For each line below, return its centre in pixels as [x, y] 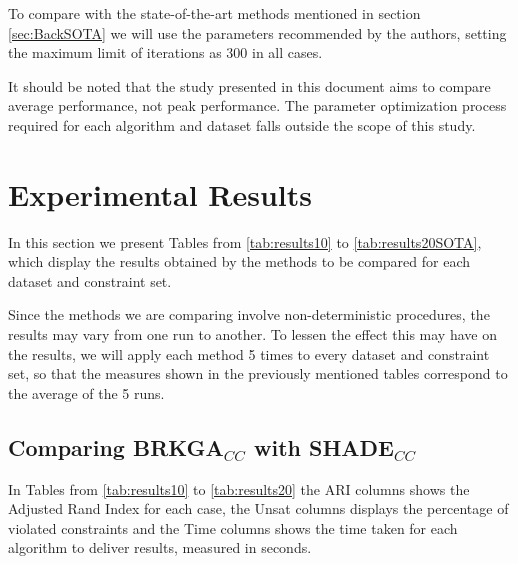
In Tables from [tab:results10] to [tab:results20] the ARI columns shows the [239, 488]
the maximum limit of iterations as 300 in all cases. [165, 52]
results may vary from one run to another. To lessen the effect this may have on [252, 334]
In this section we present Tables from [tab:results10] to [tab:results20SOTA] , [245, 241]
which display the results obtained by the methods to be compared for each [239, 261]
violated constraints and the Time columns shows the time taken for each [233, 527]
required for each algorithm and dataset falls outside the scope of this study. [242, 124]
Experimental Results [160, 193]
